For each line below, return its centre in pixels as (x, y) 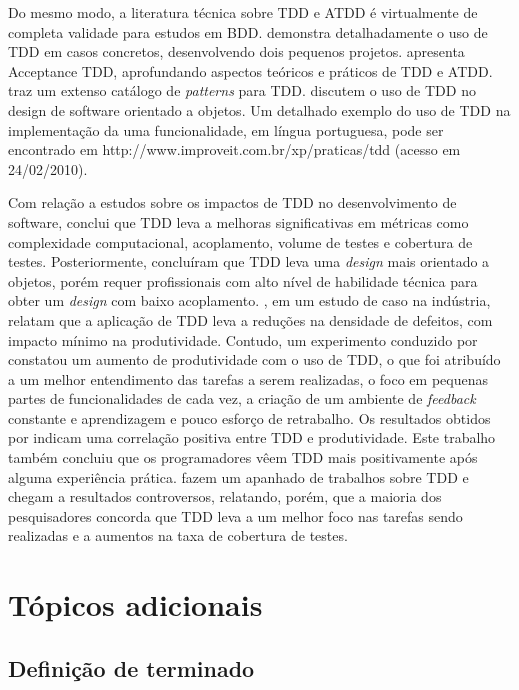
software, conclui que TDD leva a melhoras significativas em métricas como (238, 221)
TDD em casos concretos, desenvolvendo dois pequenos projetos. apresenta (236, 51)
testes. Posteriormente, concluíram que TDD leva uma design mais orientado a (249, 261)
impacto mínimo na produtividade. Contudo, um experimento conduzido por (243, 339)
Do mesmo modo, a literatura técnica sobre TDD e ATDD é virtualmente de (243, 12)
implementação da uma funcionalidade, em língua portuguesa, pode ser (226, 129)
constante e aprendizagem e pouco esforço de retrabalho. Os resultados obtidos (249, 417)
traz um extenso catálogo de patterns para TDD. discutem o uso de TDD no (242, 90)
